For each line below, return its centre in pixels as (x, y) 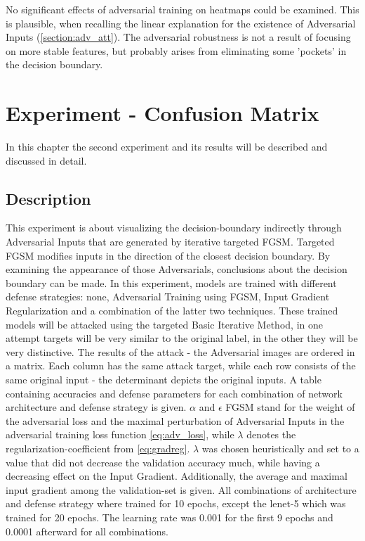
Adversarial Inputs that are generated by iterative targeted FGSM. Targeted (170, 242)
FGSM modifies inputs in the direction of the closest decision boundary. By (168, 255)
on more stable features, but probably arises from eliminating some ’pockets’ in (176, 50)
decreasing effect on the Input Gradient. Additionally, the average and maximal (177, 476)
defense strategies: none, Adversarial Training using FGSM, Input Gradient (168, 297)
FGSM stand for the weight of (290, 407)
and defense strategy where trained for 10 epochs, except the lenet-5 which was (176, 503)
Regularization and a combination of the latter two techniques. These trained (172, 311)
